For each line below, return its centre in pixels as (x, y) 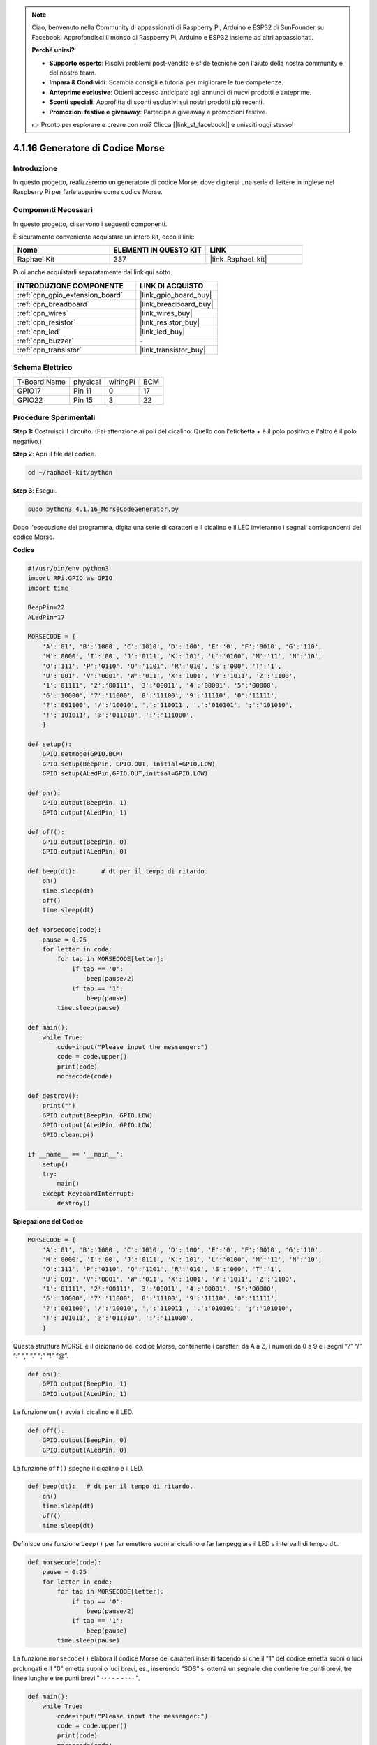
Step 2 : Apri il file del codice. (54, 454)
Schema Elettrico (43, 368)
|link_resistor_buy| (170, 322)
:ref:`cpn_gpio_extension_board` (70, 295)
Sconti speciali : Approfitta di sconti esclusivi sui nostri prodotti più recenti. (157, 102)
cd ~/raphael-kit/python (70, 473)
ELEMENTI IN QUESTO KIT (158, 250)
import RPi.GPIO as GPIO (70, 578)
